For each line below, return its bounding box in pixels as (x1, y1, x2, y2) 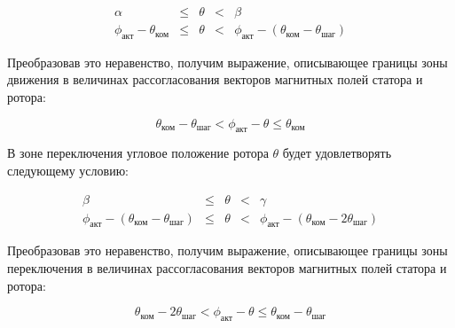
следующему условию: (7, 161, 129, 180)
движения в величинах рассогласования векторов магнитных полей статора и (7, 70, 423, 89)
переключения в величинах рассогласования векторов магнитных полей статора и (7, 259, 447, 277)
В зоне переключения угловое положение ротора (7, 144, 269, 162)
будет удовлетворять (282, 144, 392, 162)
